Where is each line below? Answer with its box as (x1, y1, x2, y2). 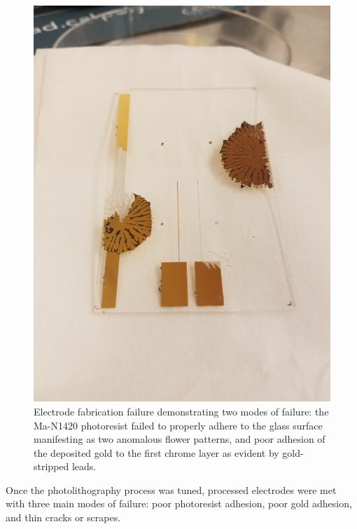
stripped (34, 459, 69, 474)
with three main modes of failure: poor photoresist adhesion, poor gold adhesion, (6, 496, 352, 511)
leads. (71, 459, 97, 474)
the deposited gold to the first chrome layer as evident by (34, 445, 279, 460)
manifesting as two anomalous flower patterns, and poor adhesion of (34, 432, 325, 446)
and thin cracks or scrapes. (6, 510, 121, 525)
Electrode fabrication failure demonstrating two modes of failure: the (34, 404, 329, 418)
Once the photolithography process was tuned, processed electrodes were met (6, 482, 337, 497)
